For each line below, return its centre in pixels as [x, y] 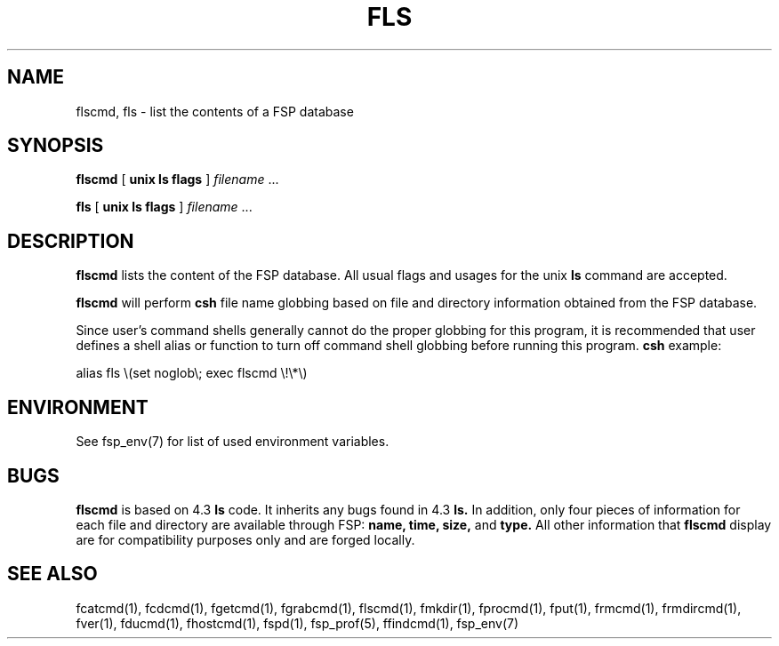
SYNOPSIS [56, 146]
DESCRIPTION [71, 241]
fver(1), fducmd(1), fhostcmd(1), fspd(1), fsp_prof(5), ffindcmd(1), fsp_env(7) [297, 623]
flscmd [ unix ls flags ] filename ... [177, 179]
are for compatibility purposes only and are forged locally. [245, 539]
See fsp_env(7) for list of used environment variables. [233, 442]
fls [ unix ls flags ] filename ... [164, 207]
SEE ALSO [52, 574]
